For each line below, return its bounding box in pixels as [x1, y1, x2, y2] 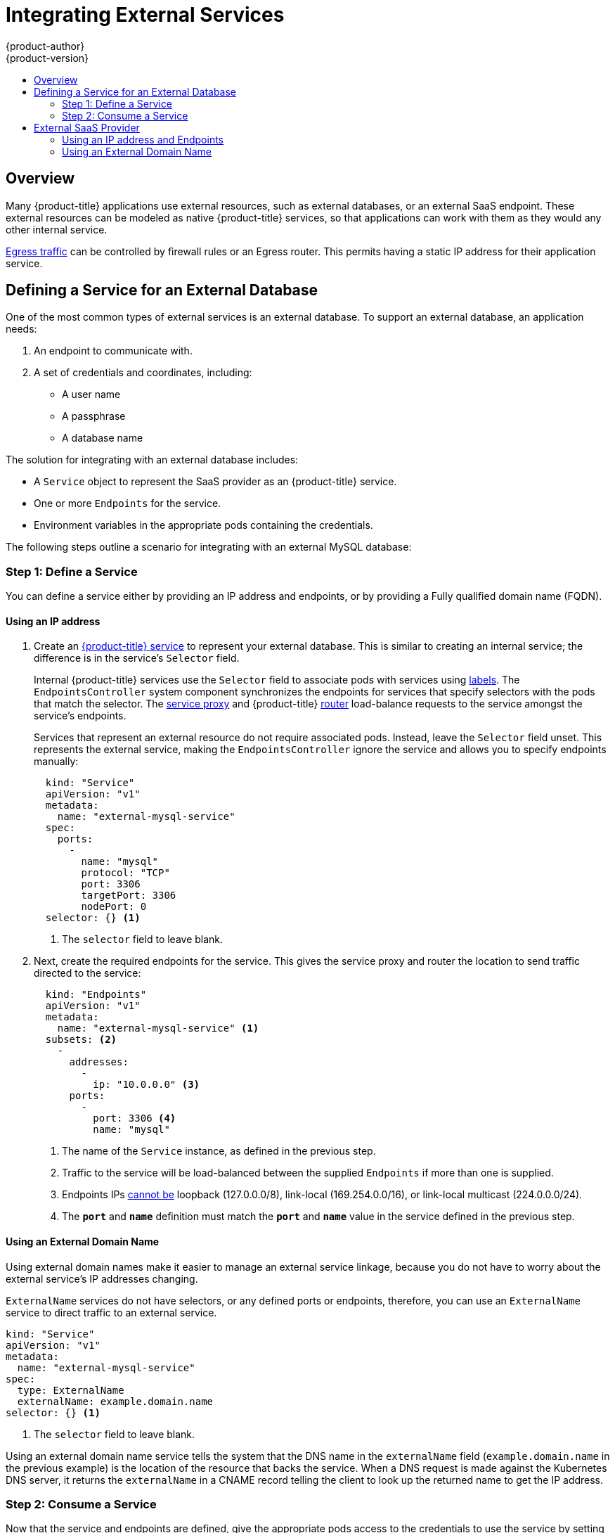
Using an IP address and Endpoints [62, 133, 224, 146]
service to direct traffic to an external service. [6, 1306, 217, 1319]
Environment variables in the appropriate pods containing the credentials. [34, 519, 373, 532]
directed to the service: [34, 967, 141, 980]
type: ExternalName [17, 1384, 124, 1396]
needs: [6, 323, 37, 335]
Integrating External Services [6, 3, 285, 27]
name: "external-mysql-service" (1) [57, 1022, 259, 1034]
